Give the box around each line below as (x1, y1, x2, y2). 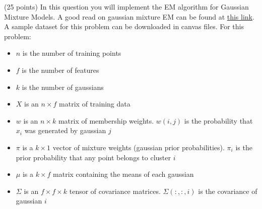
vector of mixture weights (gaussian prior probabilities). (52, 142, 225, 152)
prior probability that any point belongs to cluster (16, 152, 171, 162)
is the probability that (184, 115, 253, 126)
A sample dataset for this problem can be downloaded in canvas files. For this (4, 21, 244, 32)
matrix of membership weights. (58, 115, 154, 126)
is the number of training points (22, 48, 121, 58)
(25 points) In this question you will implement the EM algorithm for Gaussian (4, 2, 249, 12)
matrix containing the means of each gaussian (53, 169, 194, 179)
